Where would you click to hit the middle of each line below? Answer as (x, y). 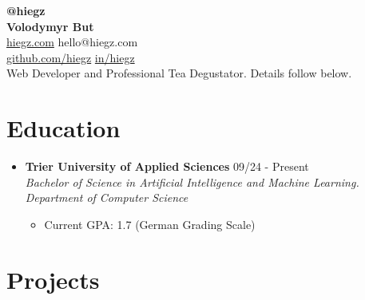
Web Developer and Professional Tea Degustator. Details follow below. (179, 73)
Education (63, 128)
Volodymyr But (50, 26)
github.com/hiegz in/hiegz (71, 57)
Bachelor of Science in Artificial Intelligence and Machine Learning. (192, 182)
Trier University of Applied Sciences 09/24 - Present (167, 166)
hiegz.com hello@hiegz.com (72, 42)
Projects (53, 279)
